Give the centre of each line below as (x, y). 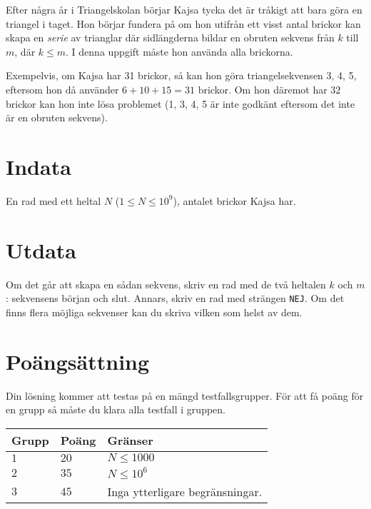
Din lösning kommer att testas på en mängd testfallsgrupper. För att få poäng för (185, 395)
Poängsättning (78, 361)
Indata (39, 166)
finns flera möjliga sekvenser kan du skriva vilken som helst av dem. (154, 312)
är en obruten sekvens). (57, 117)
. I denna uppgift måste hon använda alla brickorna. (179, 51)
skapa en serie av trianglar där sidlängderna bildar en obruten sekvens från (170, 37)
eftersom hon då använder (62, 89)
